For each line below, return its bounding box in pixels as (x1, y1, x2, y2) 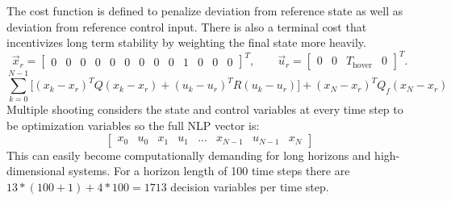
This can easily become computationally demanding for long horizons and (6, 146, 371, 163)
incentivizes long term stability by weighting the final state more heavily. (6, 34, 366, 51)
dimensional (6, 162, 65, 179)
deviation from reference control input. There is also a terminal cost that (6, 18, 367, 35)
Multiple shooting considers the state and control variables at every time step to (6, 101, 403, 118)
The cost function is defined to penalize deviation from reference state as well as (6, 2, 403, 19)
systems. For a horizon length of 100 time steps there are (69, 162, 350, 179)
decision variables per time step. (170, 178, 329, 195)
